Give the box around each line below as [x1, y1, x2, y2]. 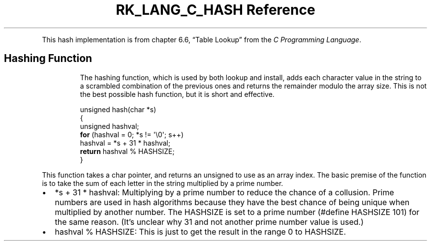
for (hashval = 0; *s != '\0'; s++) [80, 130, 184, 139]
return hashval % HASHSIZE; [80, 147, 175, 155]
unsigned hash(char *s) [80, 105, 156, 114]
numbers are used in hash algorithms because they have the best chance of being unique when [55, 197, 410, 207]
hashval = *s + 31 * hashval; [80, 138, 171, 147]
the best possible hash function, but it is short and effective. [80, 90, 275, 98]
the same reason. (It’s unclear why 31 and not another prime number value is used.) [55, 216, 364, 227]
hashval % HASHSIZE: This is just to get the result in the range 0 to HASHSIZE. [55, 226, 346, 237]
